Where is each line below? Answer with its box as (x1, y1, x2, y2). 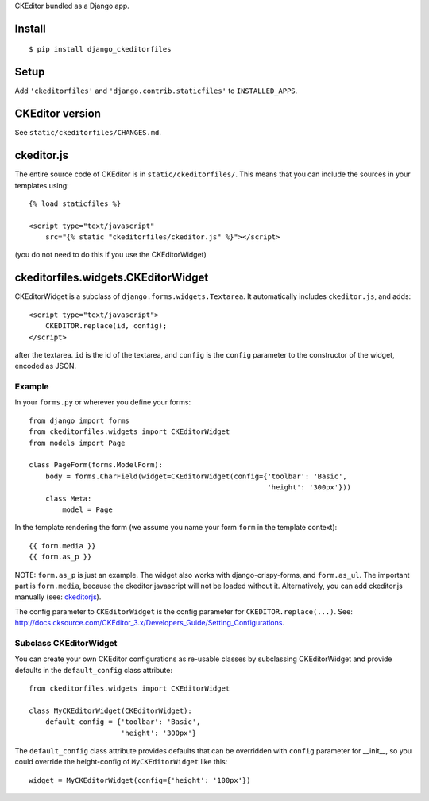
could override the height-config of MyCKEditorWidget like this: (14, 757, 228, 767)
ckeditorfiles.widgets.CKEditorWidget (14, 271, 209, 284)
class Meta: (44, 493, 92, 503)
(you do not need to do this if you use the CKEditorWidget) (14, 250, 207, 260)
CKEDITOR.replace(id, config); (44, 322, 168, 331)
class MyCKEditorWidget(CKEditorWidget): (29, 706, 192, 715)
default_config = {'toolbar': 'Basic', (44, 718, 201, 726)
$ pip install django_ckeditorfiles (29, 44, 172, 54)
